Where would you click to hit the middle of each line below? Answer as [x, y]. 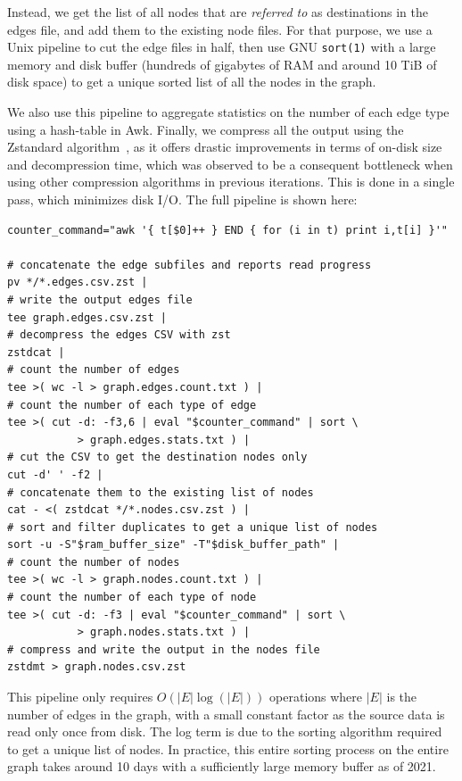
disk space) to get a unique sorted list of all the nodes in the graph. [192, 82]
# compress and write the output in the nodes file [164, 649]
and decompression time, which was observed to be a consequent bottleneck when [230, 164]
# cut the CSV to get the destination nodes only [157, 457]
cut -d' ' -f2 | [55, 474]
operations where [316, 697]
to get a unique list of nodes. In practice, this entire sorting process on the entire [228, 748]
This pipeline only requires [80, 697]
